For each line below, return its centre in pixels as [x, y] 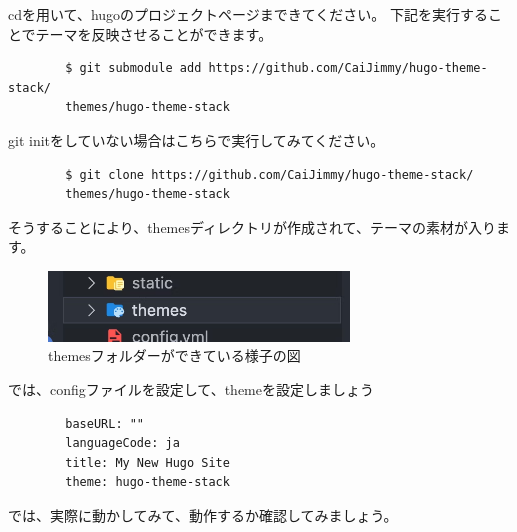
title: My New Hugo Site [147, 462]
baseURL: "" [105, 423]
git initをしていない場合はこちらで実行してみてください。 [196, 139]
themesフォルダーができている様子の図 [174, 355]
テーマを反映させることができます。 [154, 33]
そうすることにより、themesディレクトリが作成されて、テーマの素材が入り [252, 226]
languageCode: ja [122, 443]
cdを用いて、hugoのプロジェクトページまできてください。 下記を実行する [248, 14]
